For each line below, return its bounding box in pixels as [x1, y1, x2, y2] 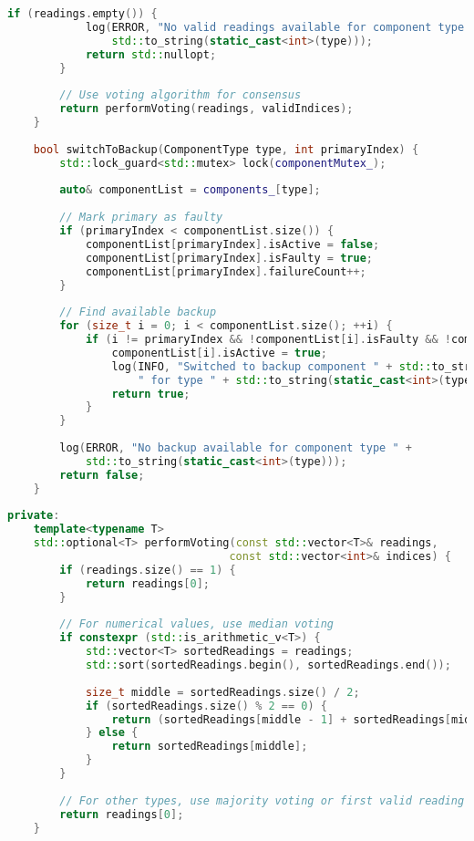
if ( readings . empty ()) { [7, 7, 158, 20]
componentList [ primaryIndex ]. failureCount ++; [85, 265, 366, 278]
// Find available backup [59, 306, 217, 319]
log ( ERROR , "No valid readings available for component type [85, 20, 465, 34]
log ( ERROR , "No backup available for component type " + [59, 441, 412, 454]
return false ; [59, 468, 145, 482]
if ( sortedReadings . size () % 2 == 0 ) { [85, 699, 327, 712]
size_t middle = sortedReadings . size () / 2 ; [85, 685, 360, 699]
